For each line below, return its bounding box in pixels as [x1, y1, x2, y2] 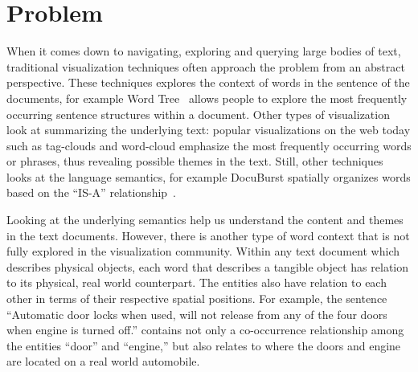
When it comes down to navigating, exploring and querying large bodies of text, [6, 43, 401, 59]
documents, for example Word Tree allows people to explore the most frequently [6, 89, 408, 106]
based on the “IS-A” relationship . [6, 184, 176, 201]
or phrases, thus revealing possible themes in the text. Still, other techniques [6, 153, 383, 170]
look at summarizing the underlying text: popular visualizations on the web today [6, 121, 411, 138]
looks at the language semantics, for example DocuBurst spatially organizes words [6, 168, 411, 185]
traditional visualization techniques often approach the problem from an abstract [6, 58, 405, 75]
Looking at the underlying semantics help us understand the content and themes [6, 211, 404, 228]
